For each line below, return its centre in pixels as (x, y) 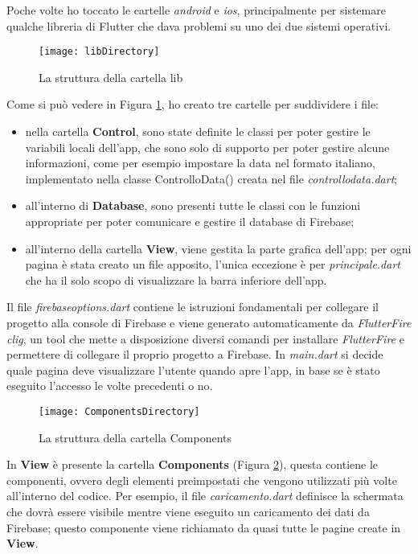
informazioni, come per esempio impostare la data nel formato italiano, (200, 163)
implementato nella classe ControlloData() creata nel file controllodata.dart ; (211, 178)
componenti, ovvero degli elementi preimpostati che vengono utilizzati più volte (202, 480)
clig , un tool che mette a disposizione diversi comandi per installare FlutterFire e (205, 338)
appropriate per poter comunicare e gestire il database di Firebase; (190, 221)
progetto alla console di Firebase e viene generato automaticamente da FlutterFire (209, 322)
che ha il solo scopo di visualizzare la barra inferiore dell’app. (176, 279)
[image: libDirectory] (99, 52)
